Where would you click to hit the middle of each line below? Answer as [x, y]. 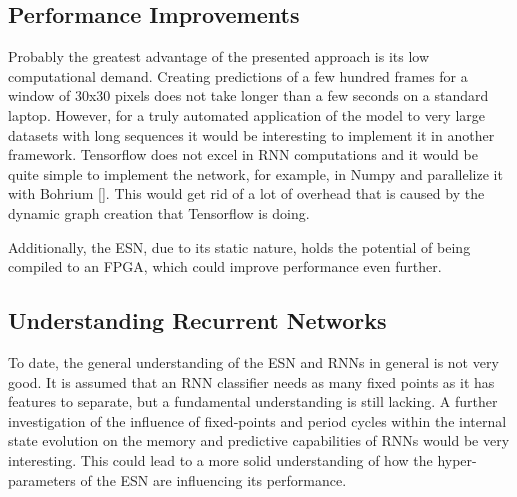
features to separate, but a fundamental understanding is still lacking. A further [253, 401]
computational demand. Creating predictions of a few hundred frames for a [238, 75]
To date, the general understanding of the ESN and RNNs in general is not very [253, 361]
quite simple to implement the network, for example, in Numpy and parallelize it [255, 173]
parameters [42, 479]
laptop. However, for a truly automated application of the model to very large [246, 114]
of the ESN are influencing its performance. [213, 479]
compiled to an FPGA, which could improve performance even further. [225, 266]
